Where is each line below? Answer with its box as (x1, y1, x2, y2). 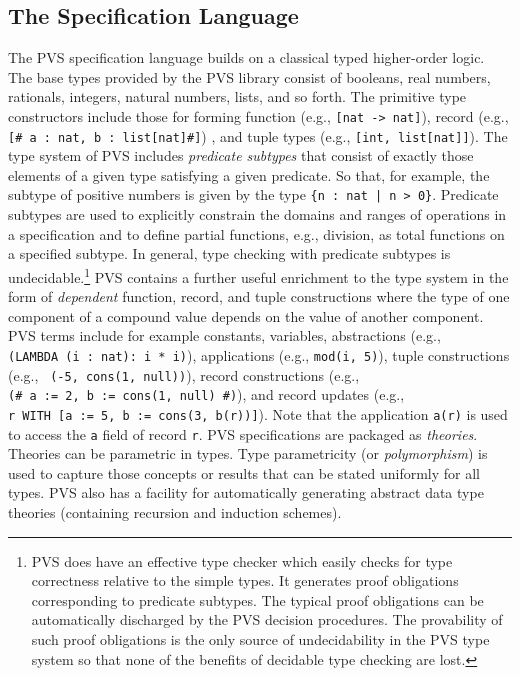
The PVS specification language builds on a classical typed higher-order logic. (8, 47, 485, 68)
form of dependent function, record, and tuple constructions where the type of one (8, 286, 510, 307)
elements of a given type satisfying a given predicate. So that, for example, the (8, 164, 490, 185)
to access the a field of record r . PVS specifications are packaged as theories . (8, 423, 478, 444)
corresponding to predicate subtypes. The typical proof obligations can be (31, 589, 484, 610)
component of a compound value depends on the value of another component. (8, 305, 484, 326)
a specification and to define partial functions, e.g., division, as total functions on (8, 223, 505, 244)
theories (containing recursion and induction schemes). (8, 502, 342, 523)
